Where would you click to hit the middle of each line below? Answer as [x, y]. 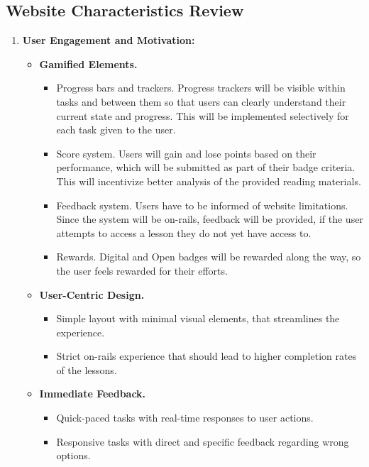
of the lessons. [87, 369]
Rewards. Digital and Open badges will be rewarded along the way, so [209, 257]
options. [73, 455]
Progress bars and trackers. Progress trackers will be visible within [201, 88]
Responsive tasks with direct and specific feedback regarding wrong [203, 441]
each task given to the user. [116, 130]
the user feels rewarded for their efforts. [142, 270]
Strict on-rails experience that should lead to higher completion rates [206, 356]
